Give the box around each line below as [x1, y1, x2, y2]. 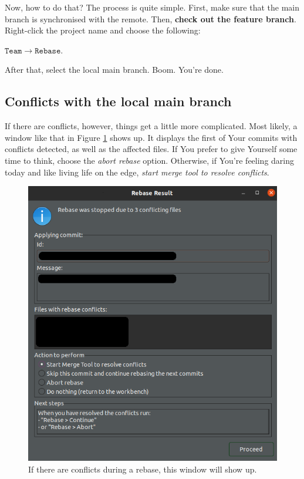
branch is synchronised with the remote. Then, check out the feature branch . [5, 12, 296, 25]
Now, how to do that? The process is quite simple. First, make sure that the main [5, 1, 299, 13]
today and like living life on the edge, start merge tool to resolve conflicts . [5, 166, 269, 178]
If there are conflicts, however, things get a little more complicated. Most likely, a [5, 120, 298, 132]
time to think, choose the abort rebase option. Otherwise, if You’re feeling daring [5, 154, 294, 166]
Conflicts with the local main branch [5, 92, 232, 110]
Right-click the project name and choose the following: [5, 24, 201, 36]
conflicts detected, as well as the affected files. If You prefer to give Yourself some [5, 143, 298, 155]
